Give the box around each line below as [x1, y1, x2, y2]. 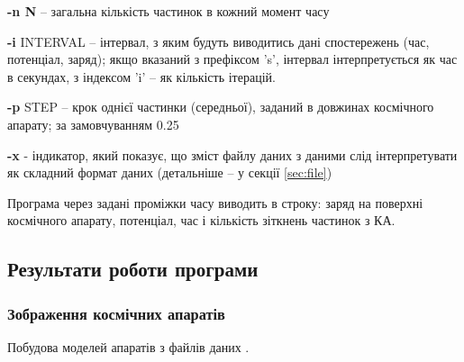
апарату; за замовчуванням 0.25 [7, 114, 179, 133]
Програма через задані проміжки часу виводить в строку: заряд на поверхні [7, 193, 423, 212]
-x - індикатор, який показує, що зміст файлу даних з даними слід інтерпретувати [7, 145, 458, 164]
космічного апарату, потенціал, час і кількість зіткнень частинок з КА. [7, 211, 396, 230]
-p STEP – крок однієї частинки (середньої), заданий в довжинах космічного [7, 97, 434, 116]
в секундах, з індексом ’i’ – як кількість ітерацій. [7, 67, 276, 86]
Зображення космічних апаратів [7, 302, 225, 324]
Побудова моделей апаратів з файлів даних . [7, 337, 250, 356]
